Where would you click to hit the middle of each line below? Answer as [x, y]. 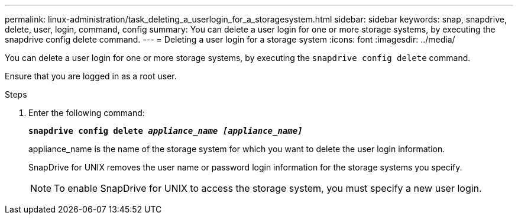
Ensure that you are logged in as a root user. [91, 76]
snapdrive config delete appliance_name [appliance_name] [166, 131]
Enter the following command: [87, 113]
